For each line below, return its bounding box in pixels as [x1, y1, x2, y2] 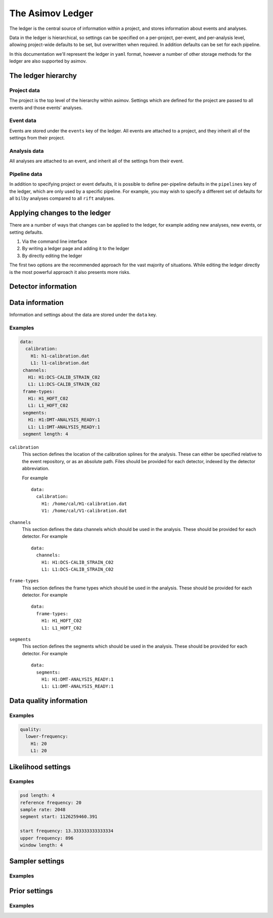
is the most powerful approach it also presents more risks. [9, 269, 131, 275]
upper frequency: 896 [20, 835, 74, 841]
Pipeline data [9, 170, 42, 178]
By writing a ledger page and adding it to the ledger [22, 245, 129, 252]
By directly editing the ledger [22, 253, 82, 259]
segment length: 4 [23, 431, 68, 437]
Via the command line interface [22, 238, 87, 244]
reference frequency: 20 [20, 799, 82, 805]
